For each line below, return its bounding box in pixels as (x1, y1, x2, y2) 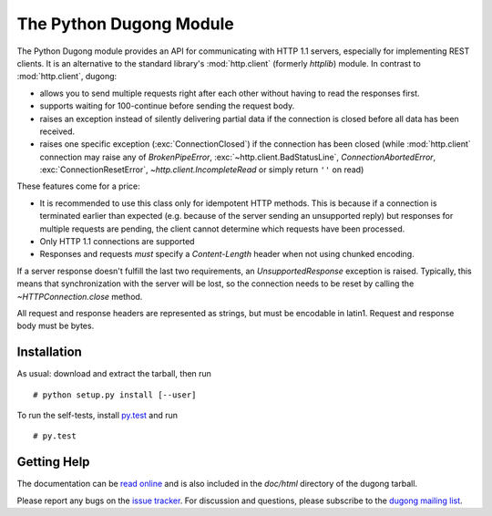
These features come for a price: (16, 181, 140, 191)
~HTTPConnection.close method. (16, 291, 143, 302)
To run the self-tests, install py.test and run (16, 410, 178, 421)
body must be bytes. (16, 320, 95, 332)
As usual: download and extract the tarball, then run (16, 368, 211, 379)
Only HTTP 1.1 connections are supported (39, 236, 195, 247)
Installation (16, 345, 82, 360)
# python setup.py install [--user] (33, 389, 197, 400)
